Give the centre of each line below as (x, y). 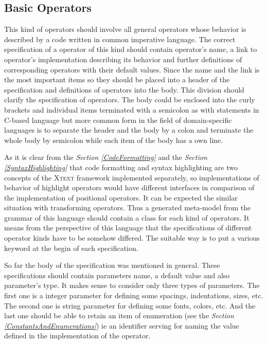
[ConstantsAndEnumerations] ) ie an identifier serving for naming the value (122, 325)
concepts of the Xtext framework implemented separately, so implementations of (132, 177)
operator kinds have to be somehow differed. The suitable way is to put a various (132, 238)
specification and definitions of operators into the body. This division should (124, 89)
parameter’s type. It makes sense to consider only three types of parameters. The (132, 285)
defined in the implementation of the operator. (77, 336)
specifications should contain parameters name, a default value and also (117, 275)
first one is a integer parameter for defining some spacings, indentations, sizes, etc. (134, 295)
